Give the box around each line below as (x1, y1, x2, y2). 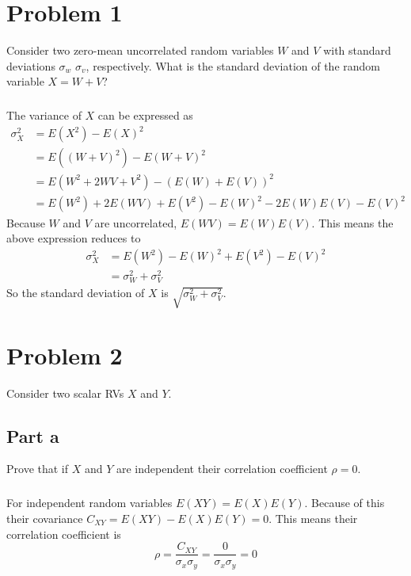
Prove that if (6, 460, 69, 477)
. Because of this (304, 494, 385, 511)
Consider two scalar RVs (6, 384, 124, 401)
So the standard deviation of (6, 284, 145, 301)
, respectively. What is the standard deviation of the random (86, 57, 380, 74)
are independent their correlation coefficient (116, 460, 328, 477)
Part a (6, 423, 59, 448)
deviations (6, 57, 55, 74)
